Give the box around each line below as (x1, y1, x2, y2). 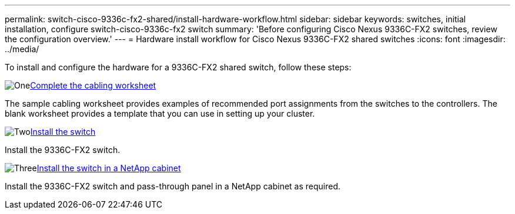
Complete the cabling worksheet (30, 80, 156, 90)
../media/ (5, 44, 39, 54)
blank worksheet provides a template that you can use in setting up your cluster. (5, 108, 315, 118)
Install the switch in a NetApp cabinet (36, 163, 181, 173)
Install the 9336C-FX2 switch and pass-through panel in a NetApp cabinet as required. (5, 181, 341, 191)
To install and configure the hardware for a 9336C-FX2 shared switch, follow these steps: (5, 62, 352, 72)
